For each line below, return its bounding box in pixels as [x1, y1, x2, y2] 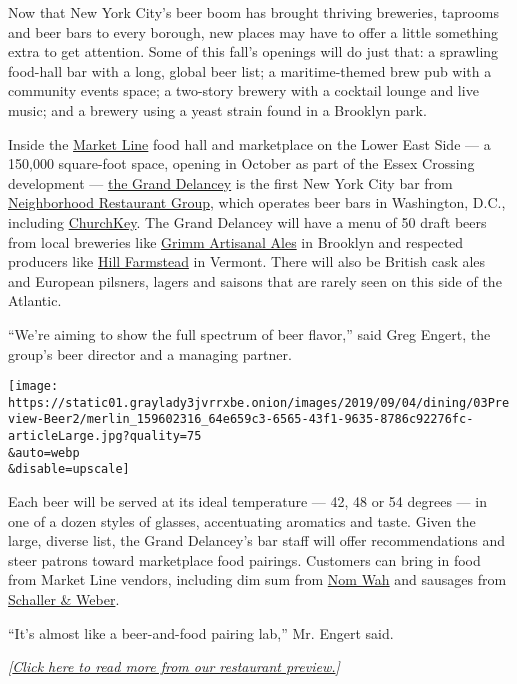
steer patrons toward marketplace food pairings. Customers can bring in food [8, 549, 481, 570]
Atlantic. [8, 290, 62, 311]
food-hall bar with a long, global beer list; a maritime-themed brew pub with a [8, 60, 492, 81]
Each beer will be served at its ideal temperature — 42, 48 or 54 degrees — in [8, 491, 487, 512]
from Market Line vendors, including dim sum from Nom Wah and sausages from [8, 569, 507, 590]
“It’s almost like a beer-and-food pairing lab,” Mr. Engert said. [8, 622, 394, 643]
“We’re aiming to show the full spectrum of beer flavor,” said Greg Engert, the [8, 323, 491, 344]
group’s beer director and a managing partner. [8, 343, 292, 364]
